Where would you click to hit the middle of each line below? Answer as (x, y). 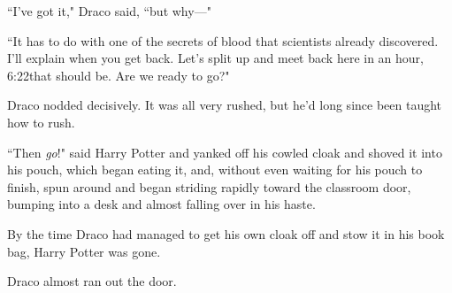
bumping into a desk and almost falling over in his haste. (161, 204)
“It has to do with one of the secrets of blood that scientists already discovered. (223, 40)
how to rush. (41, 122)
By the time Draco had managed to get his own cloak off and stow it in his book (226, 233)
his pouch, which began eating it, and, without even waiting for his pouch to (215, 170)
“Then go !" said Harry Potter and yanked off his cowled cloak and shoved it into (225, 152)
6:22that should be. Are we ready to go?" (119, 75)
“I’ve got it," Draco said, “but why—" (109, 11)
